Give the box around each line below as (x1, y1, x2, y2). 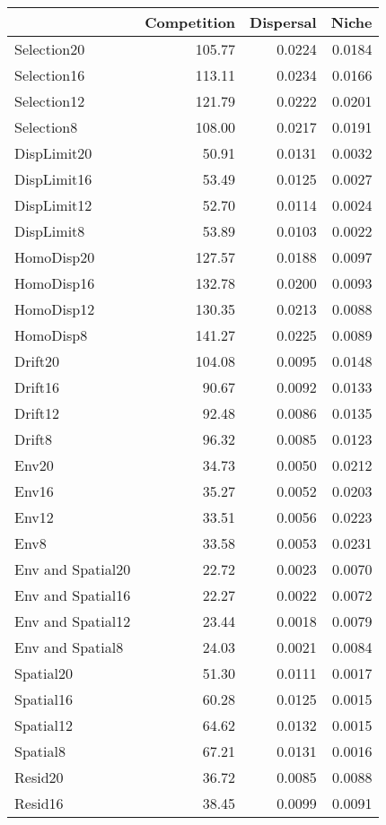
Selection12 (14, 91, 85, 111)
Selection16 (14, 65, 85, 85)
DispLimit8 (14, 221, 85, 241)
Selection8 (14, 117, 78, 137)
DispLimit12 (14, 195, 92, 215)
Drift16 (14, 377, 60, 397)
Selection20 (14, 39, 85, 59)
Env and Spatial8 (14, 637, 124, 657)
